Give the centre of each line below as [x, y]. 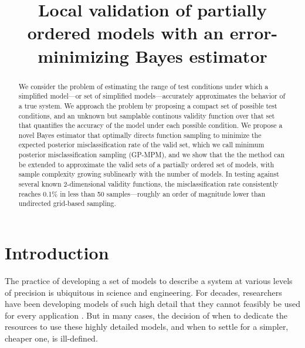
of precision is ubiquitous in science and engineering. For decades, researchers [143, 292]
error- [254, 33]
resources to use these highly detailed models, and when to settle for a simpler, [147, 327]
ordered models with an [126, 33]
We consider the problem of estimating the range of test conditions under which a [143, 86]
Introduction [57, 253]
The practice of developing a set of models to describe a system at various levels [149, 281]
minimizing [83, 55]
